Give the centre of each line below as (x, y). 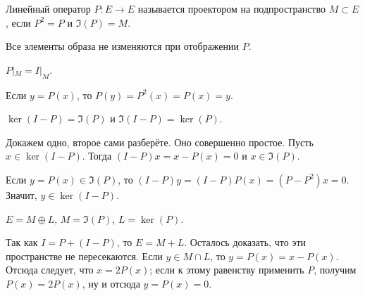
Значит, (21, 194)
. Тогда (97, 156)
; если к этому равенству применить (227, 270)
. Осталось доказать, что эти (245, 242)
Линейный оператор (48, 8)
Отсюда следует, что (50, 270)
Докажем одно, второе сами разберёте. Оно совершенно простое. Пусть (160, 142)
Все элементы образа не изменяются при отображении (123, 46)
